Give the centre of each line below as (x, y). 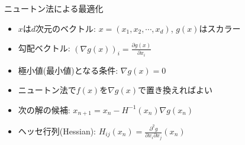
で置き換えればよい (175, 90)
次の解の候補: (44, 109)
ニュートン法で (47, 90)
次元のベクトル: (66, 28)
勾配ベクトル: (44, 48)
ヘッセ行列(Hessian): (57, 131)
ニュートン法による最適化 (54, 8)
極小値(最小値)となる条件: (68, 70)
